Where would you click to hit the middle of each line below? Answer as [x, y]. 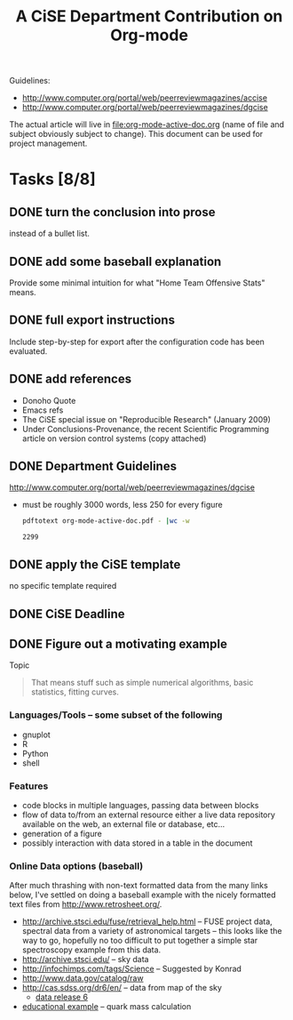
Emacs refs [43, 410]
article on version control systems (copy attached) [114, 438]
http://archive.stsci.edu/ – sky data [85, 960]
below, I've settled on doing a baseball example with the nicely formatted [143, 895]
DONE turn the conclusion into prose [112, 212]
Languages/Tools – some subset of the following [116, 715]
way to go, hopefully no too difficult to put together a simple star [140, 941]
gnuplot [36, 735]
